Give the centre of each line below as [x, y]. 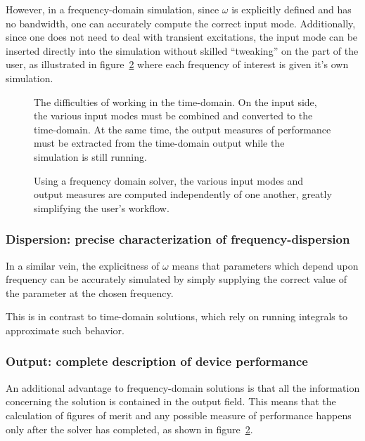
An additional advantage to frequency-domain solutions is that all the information [183, 387]
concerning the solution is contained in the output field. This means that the [171, 401]
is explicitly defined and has [292, 9]
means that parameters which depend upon [265, 265]
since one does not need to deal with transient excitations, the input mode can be [182, 37]
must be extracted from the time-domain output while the [159, 143]
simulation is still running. [90, 156]
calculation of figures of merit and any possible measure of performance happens [179, 415]
